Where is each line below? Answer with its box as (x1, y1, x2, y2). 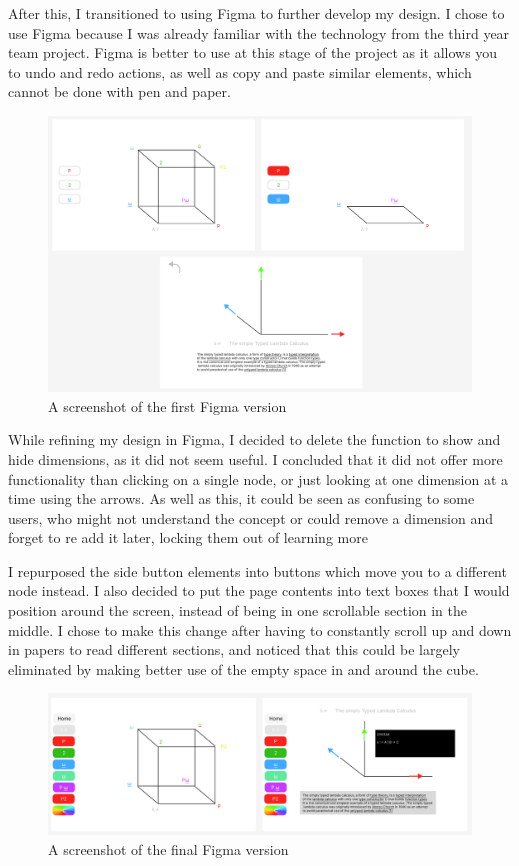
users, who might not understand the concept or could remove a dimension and (8, 507, 494, 528)
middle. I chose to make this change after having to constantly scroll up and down (8, 619, 512, 640)
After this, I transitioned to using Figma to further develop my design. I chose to (8, 3, 505, 23)
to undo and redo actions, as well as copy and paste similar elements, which (8, 61, 472, 82)
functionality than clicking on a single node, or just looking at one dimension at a (8, 468, 509, 489)
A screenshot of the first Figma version (48, 395, 287, 416)
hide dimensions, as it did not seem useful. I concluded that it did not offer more (8, 448, 503, 469)
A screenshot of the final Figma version (48, 838, 289, 859)
